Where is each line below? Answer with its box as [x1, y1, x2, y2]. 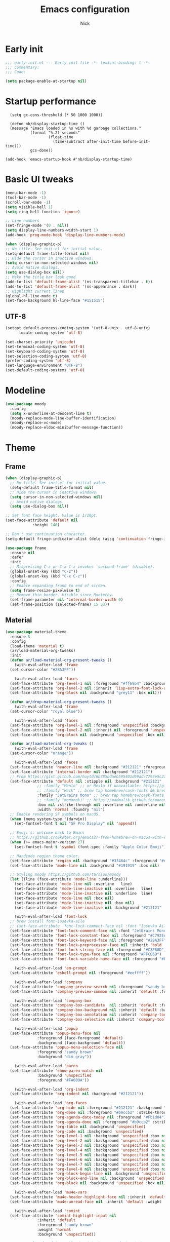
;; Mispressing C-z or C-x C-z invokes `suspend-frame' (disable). [10, 564, 155, 569]
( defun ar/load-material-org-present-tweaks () [10, 657, 112, 663]
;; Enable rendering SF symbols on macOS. [10, 811, 101, 817]
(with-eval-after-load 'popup [14, 1026, 78, 1031]
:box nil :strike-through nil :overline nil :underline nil [37, 802, 166, 807]
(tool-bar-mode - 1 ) [5, 195, 47, 200]
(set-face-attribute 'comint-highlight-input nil [10, 1213, 116, 1218]
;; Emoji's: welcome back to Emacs [10, 830, 85, 835]
